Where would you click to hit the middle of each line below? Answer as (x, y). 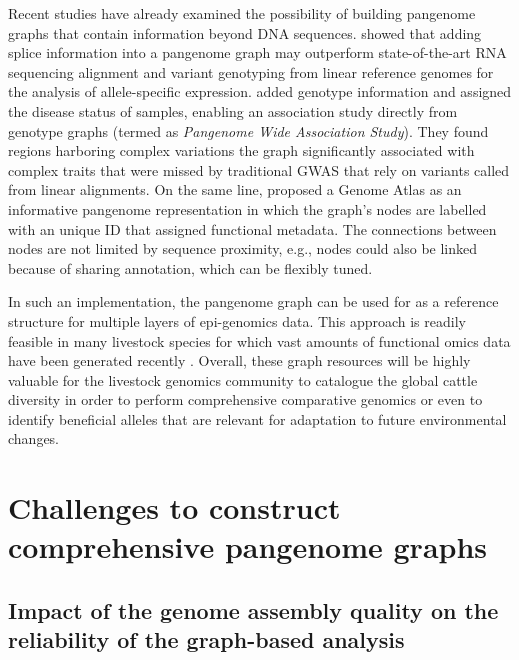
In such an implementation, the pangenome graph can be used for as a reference (253, 301)
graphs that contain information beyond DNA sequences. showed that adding (245, 32)
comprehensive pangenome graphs (248, 546)
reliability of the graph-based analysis (206, 639)
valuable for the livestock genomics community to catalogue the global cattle (243, 379)
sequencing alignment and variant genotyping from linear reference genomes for (251, 71)
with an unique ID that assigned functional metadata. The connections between (252, 228)
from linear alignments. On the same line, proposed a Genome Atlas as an (235, 189)
